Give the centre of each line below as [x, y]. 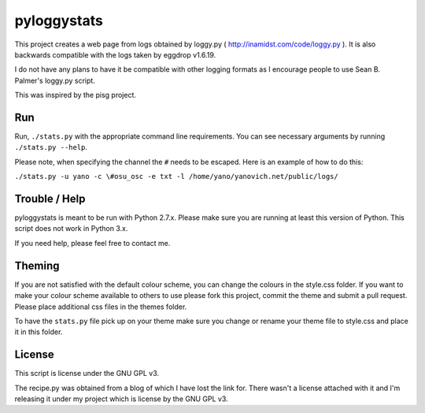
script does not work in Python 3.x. [71, 229]
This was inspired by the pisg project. [76, 95]
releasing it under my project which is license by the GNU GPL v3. [121, 399]
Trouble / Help [50, 199]
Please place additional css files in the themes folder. [101, 307]
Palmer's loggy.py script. [55, 80]
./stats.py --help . [51, 147]
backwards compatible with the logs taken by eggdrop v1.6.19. [115, 54]
